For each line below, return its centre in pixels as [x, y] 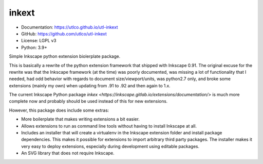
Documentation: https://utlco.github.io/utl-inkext [70, 27]
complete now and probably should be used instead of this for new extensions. [88, 101]
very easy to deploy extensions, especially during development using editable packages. [110, 146]
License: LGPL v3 [39, 41]
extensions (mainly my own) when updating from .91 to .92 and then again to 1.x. [90, 85]
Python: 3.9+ [34, 47]
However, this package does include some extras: [59, 110]
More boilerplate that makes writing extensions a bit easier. [80, 119]
